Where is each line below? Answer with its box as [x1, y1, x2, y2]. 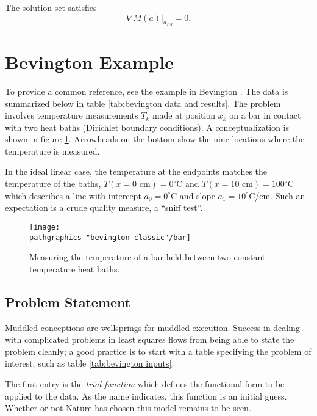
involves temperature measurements [5, 109, 138, 122]
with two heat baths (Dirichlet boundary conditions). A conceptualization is [5, 120, 290, 133]
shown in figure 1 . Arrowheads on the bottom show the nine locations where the [5, 133, 305, 145]
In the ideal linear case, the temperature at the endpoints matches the [5, 165, 268, 178]
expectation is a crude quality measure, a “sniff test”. [5, 201, 203, 214]
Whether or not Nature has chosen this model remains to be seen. [5, 401, 251, 414]
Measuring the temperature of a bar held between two [29, 250, 231, 263]
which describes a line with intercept [5, 189, 141, 202]
